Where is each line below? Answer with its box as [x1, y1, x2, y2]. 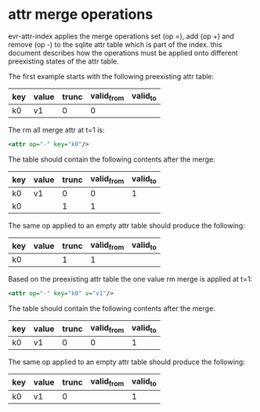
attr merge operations [8, 5, 153, 24]
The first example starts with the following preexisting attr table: [8, 71, 215, 81]
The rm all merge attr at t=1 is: [8, 126, 105, 135]
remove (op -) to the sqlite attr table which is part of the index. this [8, 39, 222, 49]
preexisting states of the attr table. [8, 57, 120, 66]
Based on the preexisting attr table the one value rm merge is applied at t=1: [8, 275, 253, 284]
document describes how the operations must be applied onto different [8, 48, 239, 57]
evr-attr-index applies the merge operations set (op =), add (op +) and [8, 31, 235, 41]
